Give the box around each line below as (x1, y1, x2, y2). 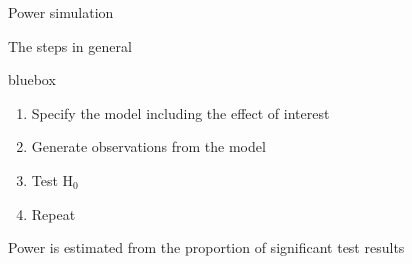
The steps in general (8, 35, 132, 56)
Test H (31, 169, 74, 190)
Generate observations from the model (31, 136, 266, 157)
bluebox (8, 69, 56, 90)
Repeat (31, 203, 76, 224)
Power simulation (8, 2, 114, 22)
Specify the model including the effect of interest (31, 102, 330, 123)
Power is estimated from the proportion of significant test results (8, 237, 405, 258)
